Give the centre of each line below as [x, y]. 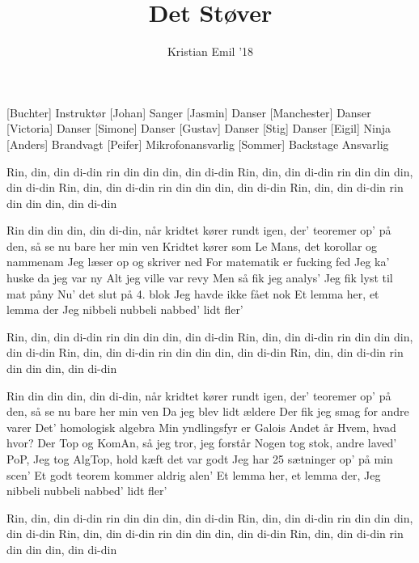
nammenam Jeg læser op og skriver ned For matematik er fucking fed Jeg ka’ [198, 262]
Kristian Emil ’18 [210, 51]
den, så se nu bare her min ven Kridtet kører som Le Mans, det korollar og [192, 246]
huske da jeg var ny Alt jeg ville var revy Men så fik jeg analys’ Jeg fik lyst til [200, 278]
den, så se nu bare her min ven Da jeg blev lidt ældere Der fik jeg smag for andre [208, 411]
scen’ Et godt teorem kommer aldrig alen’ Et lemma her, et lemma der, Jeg [194, 474]
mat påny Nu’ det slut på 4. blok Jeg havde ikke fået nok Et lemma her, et [193, 293]
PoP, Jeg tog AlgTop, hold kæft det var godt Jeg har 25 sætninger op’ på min [200, 459]
